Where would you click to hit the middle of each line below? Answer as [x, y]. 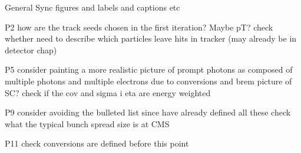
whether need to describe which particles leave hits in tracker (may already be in [151, 38]
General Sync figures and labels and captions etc [92, 7]
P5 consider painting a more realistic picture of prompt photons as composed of [149, 69]
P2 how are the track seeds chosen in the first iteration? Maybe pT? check [139, 27]
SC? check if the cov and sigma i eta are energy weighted [108, 92]
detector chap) [31, 50]
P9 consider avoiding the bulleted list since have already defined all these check [148, 112]
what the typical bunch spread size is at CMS [87, 123]
